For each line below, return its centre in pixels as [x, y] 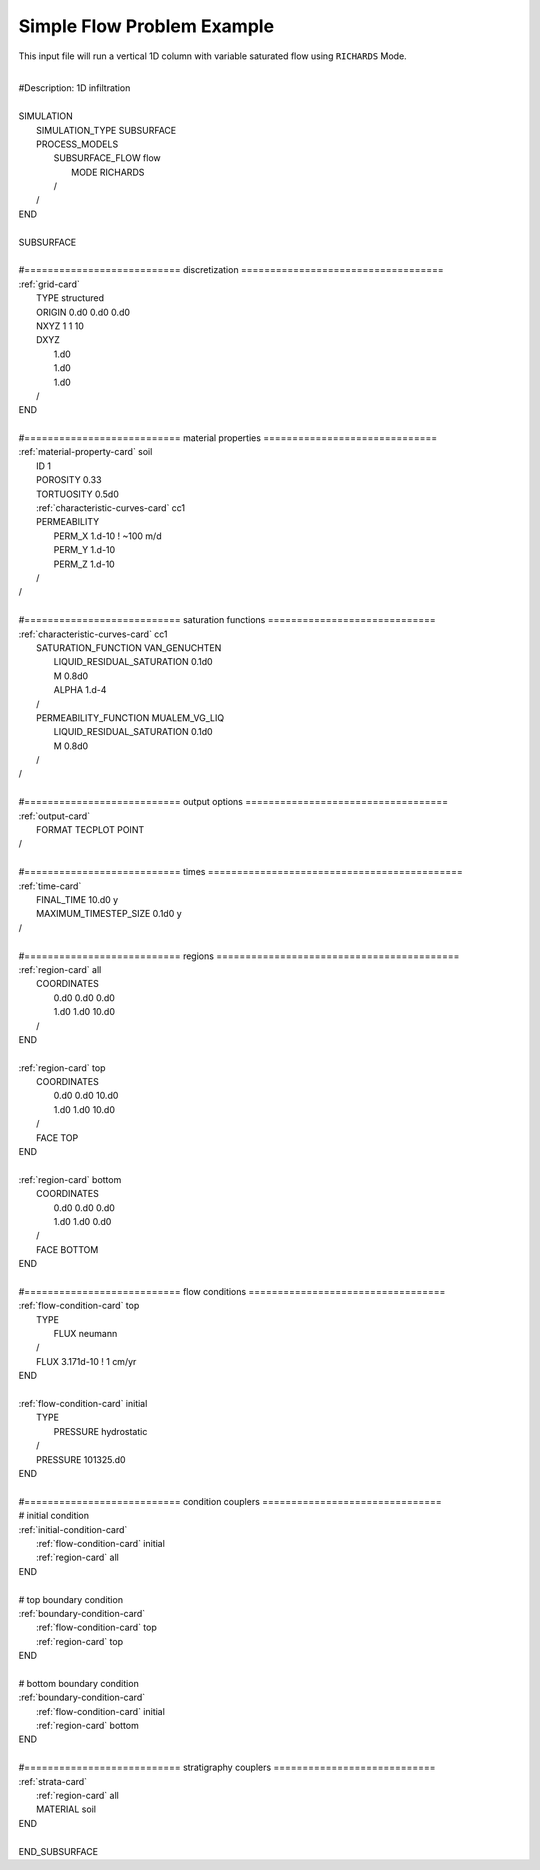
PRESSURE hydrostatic [100, 1431]
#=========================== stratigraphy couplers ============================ [227, 1767]
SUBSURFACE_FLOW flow [107, 158]
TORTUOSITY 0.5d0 [78, 494]
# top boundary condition [71, 1599]
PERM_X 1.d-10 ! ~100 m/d [107, 536]
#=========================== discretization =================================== [231, 270]
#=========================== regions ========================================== [239, 956]
